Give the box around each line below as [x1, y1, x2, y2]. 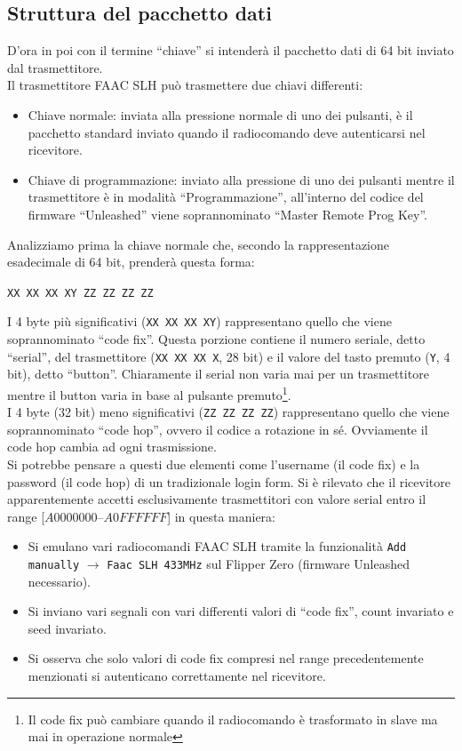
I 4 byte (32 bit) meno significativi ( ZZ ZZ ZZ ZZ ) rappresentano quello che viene [7, 403, 450, 421]
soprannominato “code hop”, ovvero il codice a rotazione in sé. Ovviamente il [7, 419, 428, 438]
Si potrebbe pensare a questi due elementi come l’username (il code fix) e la [7, 454, 420, 473]
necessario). [28, 571, 91, 590]
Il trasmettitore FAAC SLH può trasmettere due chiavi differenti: [7, 76, 363, 94]
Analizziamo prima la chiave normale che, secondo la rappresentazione [7, 235, 389, 253]
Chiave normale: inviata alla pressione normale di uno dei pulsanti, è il [28, 105, 413, 124]
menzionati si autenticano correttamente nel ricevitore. [28, 667, 326, 685]
